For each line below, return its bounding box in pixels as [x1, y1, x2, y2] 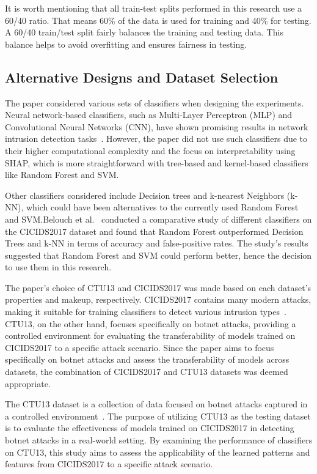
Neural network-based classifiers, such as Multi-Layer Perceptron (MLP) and [5, 108, 293, 121]
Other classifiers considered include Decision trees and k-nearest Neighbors [5, 188, 285, 201]
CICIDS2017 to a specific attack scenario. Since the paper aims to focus [5, 341, 274, 354]
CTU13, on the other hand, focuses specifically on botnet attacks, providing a [5, 317, 296, 330]
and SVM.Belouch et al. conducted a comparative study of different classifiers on [5, 212, 312, 225]
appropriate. [5, 377, 51, 390]
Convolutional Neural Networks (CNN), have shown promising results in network [5, 120, 308, 133]
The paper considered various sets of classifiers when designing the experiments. [5, 96, 304, 109]
